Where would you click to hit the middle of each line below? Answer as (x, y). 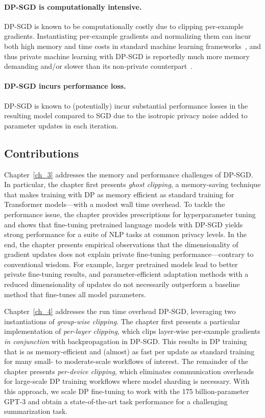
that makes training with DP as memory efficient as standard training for (119, 194)
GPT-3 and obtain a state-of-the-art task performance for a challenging (116, 401)
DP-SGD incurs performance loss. (65, 86)
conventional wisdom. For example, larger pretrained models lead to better (121, 264)
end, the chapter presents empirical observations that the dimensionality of (121, 244)
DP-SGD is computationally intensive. (73, 6)
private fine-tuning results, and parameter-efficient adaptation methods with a (126, 274)
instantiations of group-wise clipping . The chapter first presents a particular (122, 321)
